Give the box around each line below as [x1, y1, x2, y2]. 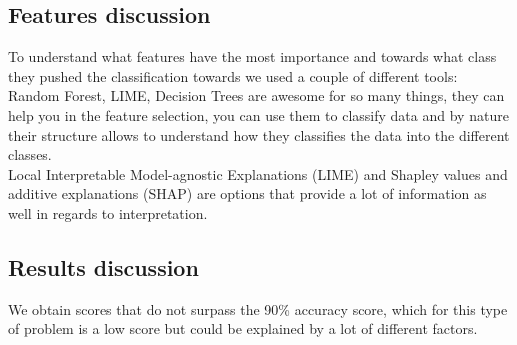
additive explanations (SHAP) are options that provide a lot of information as [8, 183, 487, 204]
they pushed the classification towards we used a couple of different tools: [8, 65, 458, 86]
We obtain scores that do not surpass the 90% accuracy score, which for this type [8, 298, 508, 319]
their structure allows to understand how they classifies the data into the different [8, 124, 510, 145]
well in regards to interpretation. [8, 202, 208, 223]
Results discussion [8, 251, 199, 282]
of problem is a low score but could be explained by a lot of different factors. [8, 318, 478, 339]
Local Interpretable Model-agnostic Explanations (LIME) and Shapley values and [8, 163, 508, 184]
